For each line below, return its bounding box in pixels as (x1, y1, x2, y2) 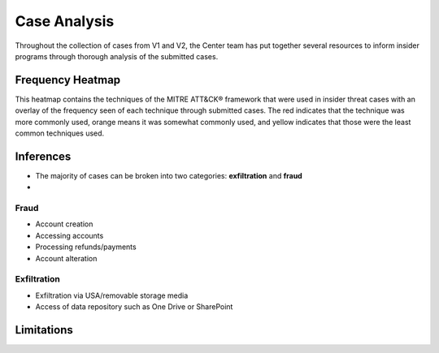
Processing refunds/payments (35, 242, 137, 252)
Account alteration (35, 253, 98, 263)
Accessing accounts (35, 230, 104, 240)
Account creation (35, 219, 93, 229)
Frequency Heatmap (15, 73, 121, 87)
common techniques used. (15, 128, 105, 138)
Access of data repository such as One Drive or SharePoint (35, 302, 233, 312)
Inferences (15, 149, 72, 163)
